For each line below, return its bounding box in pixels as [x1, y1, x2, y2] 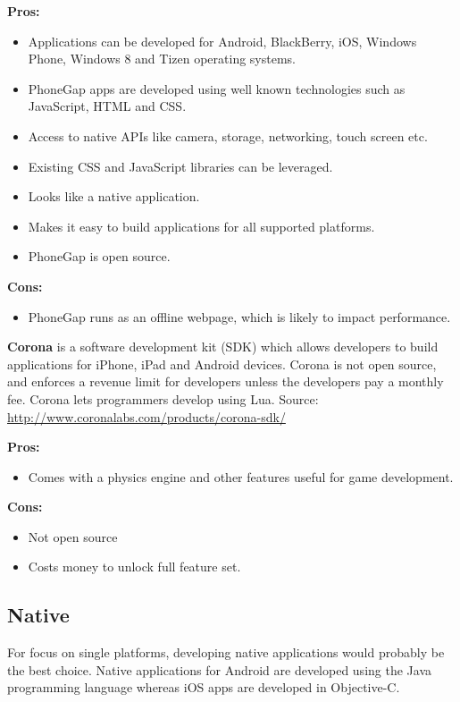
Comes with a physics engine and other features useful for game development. [28, 467, 454, 486]
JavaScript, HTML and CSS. [28, 97, 187, 115]
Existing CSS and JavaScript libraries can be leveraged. [28, 156, 333, 175]
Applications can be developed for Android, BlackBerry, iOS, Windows [28, 31, 417, 50]
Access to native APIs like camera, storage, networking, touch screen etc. [28, 126, 428, 145]
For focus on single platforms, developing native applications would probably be [7, 643, 445, 662]
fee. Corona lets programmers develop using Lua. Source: [7, 389, 319, 408]
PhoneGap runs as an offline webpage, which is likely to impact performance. [28, 307, 451, 326]
